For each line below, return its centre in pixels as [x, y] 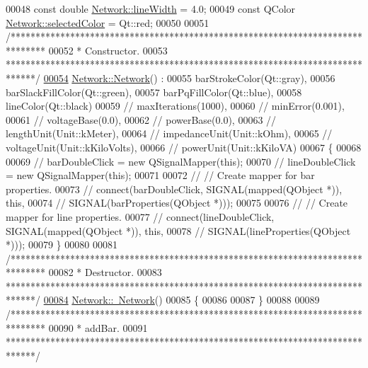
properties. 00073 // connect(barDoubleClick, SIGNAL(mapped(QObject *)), [174, 189]
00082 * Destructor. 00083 [105, 272]
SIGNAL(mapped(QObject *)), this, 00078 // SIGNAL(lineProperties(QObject [178, 230]
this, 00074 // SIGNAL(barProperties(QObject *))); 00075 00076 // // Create [177, 203]
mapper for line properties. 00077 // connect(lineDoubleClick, [140, 216]
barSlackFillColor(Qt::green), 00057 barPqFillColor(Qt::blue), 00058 [154, 92]
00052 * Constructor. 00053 [108, 50]
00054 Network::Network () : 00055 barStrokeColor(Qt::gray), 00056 [189, 77]
